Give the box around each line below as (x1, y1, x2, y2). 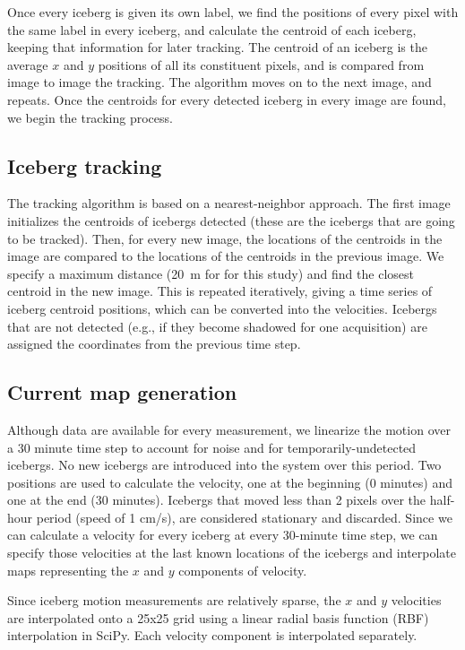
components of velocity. (178, 560, 307, 579)
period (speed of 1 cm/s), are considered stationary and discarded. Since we (36, 507, 452, 526)
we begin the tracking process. (7, 108, 173, 126)
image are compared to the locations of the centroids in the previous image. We (7, 247, 444, 265)
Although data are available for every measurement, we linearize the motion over (7, 420, 451, 438)
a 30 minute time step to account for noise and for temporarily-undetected (7, 438, 417, 456)
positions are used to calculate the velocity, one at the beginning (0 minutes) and (7, 472, 452, 491)
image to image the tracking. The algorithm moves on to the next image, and (7, 73, 432, 91)
